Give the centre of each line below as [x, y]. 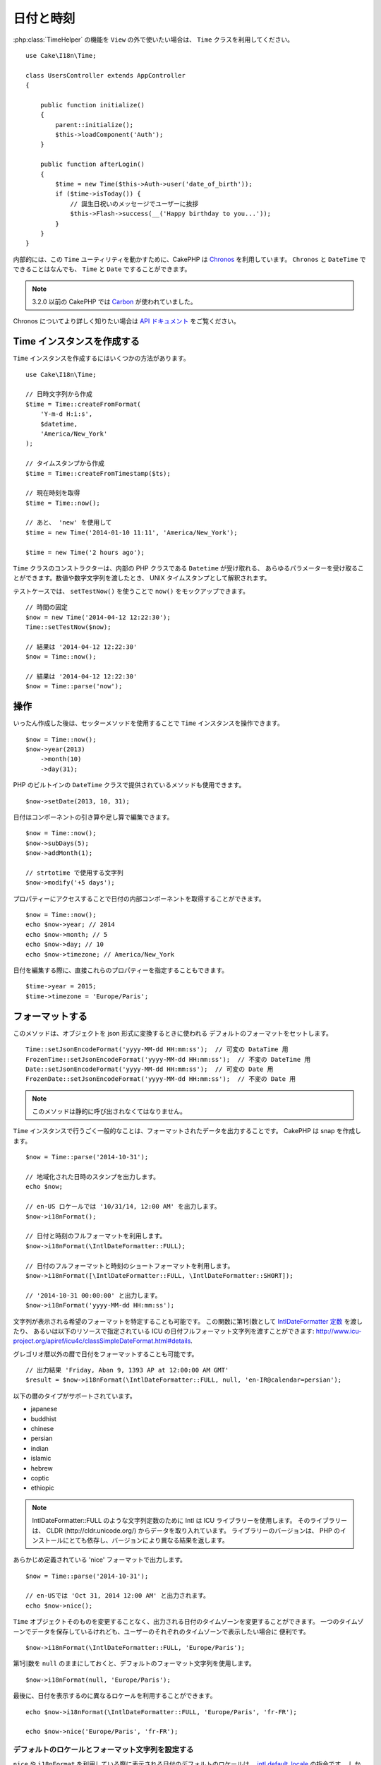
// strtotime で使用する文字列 [74, 873]
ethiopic [42, 1488]
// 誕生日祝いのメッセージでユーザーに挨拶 [134, 204]
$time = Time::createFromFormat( [83, 404]
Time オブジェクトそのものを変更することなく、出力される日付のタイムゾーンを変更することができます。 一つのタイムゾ [188, 1622]
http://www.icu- [339, 1331]
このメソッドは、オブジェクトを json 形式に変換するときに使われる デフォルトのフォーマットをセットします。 [173, 1033]
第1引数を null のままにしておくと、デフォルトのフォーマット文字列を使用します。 [134, 1663]
